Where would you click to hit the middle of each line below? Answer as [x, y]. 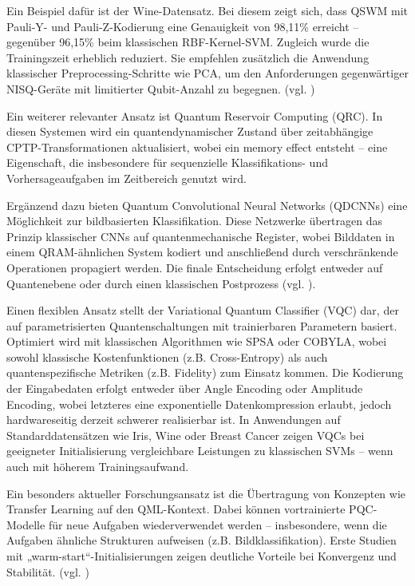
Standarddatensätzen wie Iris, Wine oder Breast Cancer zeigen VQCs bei [186, 435]
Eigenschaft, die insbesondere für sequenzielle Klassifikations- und [167, 162]
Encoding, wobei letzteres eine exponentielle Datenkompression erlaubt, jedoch [199, 404]
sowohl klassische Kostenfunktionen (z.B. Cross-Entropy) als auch [167, 356]
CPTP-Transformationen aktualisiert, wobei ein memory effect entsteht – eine [197, 146]
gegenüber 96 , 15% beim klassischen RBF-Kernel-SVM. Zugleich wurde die [188, 42]
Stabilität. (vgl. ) [48, 571]
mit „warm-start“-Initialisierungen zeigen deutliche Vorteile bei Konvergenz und [202, 556]
